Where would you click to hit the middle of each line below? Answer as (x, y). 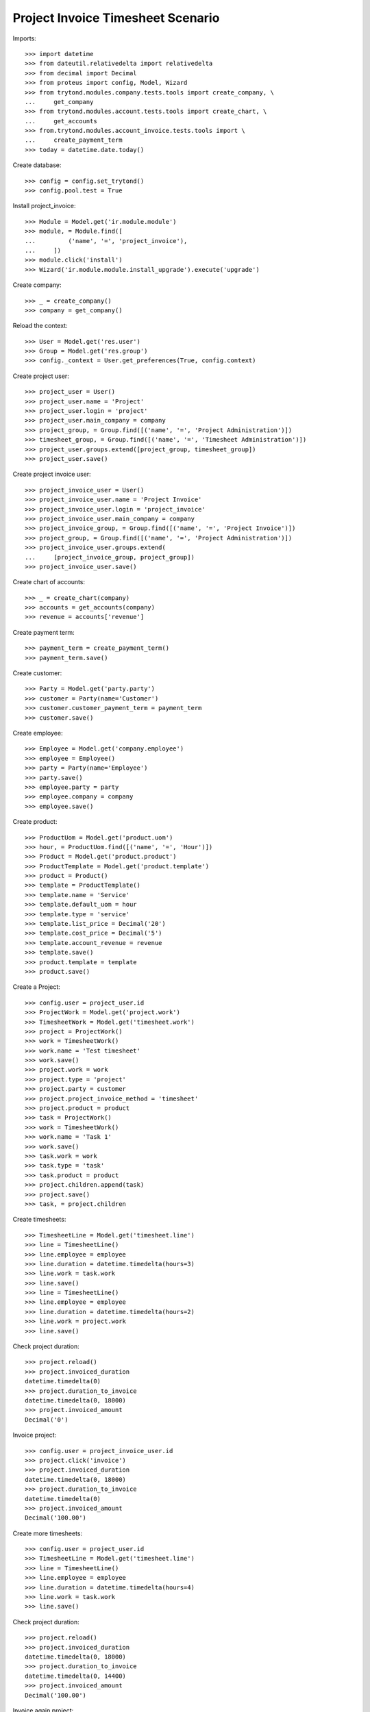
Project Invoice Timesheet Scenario (116, 18)
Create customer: (37, 673)
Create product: (35, 822)
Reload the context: (40, 326)
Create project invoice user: (52, 474)
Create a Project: (37, 987)
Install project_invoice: (44, 206)
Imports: (25, 38)
